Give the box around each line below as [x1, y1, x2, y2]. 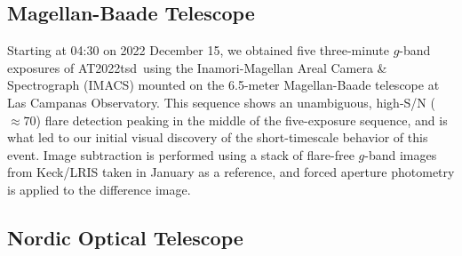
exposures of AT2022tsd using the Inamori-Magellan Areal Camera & [7, 58, 387, 76]
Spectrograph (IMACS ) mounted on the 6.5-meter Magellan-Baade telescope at [7, 76, 440, 94]
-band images [364, 145, 437, 164]
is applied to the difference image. [7, 180, 191, 198]
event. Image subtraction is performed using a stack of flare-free [7, 145, 354, 164]
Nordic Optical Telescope [7, 223, 243, 251]
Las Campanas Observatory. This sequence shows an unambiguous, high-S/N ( [7, 92, 435, 111]
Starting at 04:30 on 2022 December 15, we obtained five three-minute [7, 41, 390, 60]
